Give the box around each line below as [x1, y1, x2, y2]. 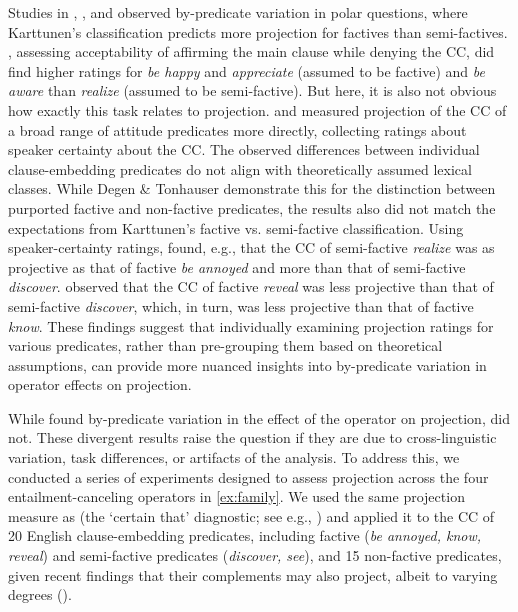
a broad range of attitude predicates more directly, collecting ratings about [8, 119, 467, 140]
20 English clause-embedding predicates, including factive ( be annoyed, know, [8, 525, 482, 546]
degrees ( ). [8, 584, 72, 605]
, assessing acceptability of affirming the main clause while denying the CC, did [8, 41, 495, 62]
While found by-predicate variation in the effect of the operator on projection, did [8, 407, 510, 428]
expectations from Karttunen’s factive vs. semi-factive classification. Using [8, 217, 464, 238]
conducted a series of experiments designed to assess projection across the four [8, 466, 489, 487]
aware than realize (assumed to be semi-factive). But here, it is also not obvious [8, 80, 497, 101]
